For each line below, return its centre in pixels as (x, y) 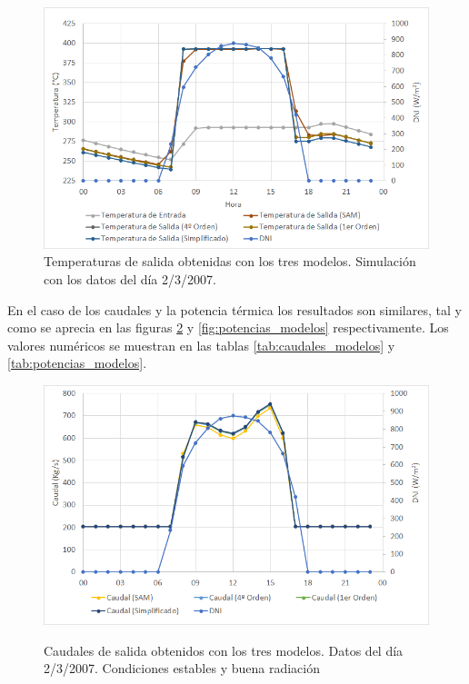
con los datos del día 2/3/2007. (130, 278)
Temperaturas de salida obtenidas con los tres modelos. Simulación (230, 261)
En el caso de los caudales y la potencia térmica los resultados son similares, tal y (234, 309)
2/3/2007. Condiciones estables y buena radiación (182, 668)
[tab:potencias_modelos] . (77, 363)
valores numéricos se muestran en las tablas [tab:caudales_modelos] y (201, 345)
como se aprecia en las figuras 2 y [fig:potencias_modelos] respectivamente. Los (228, 327)
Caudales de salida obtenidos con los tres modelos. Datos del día (224, 650)
